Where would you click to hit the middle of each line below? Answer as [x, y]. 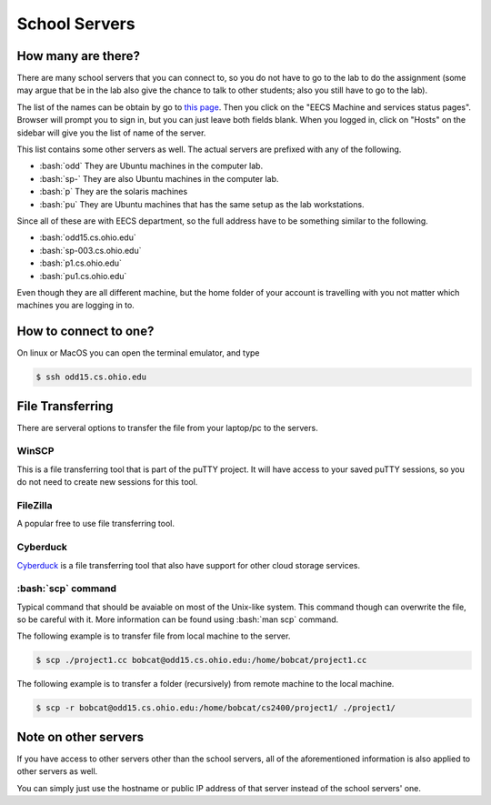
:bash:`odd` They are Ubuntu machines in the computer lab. [151, 166]
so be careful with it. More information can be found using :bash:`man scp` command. [178, 619]
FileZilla [35, 505]
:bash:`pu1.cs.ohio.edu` [83, 276]
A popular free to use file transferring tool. [96, 524]
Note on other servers [80, 737]
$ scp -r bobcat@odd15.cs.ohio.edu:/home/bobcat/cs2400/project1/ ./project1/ [215, 708]
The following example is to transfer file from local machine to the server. [154, 636]
